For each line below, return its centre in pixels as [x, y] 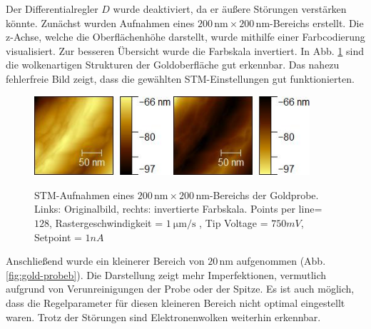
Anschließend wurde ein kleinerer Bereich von [105, 261]
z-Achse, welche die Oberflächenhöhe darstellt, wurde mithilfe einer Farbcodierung [185, 37]
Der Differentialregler [52, 9]
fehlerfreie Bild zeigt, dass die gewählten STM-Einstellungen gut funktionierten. [180, 78]
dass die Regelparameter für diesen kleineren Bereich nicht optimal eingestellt [176, 303]
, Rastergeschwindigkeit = [106, 223]
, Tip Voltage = [234, 223]
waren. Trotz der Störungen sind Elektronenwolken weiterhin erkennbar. [163, 317]
